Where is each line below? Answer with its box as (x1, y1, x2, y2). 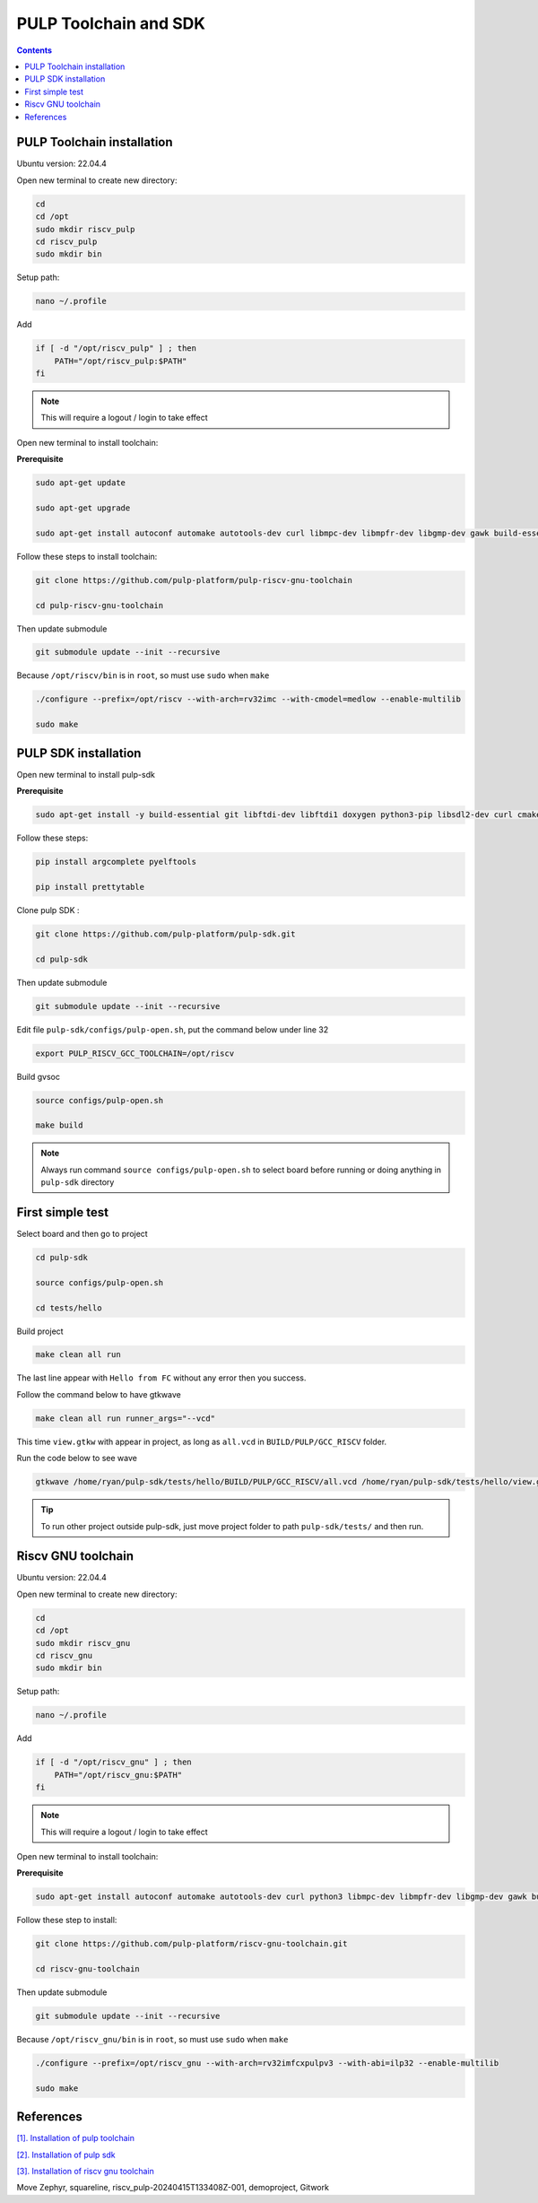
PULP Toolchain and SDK (16, 13, 206, 33)
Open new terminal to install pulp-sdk (16, 769, 156, 779)
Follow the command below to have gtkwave (16, 1389, 181, 1399)
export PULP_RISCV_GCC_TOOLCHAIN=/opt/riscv (35, 1048, 235, 1058)
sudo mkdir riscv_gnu (35, 1638, 131, 1648)
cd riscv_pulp (35, 236, 98, 247)
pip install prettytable (35, 882, 145, 892)
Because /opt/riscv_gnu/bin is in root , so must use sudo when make (16, 2033, 289, 2044)
